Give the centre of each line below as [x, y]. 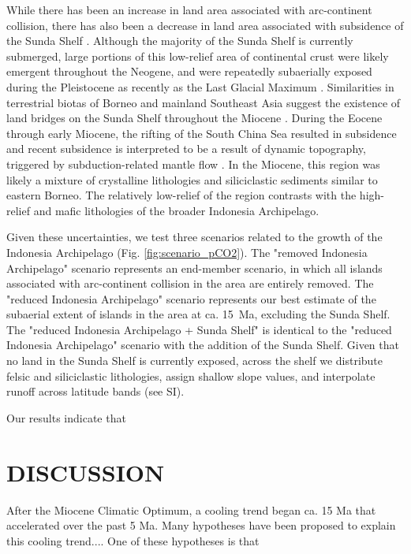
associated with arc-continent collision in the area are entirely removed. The [190, 283]
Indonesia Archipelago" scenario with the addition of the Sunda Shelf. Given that [203, 345]
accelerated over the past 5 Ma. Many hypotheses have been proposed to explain [201, 525]
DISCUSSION [86, 472]
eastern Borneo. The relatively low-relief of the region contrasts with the [181, 195]
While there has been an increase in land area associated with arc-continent [189, 9]
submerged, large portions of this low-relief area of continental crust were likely [198, 56]
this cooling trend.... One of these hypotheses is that [133, 540]
